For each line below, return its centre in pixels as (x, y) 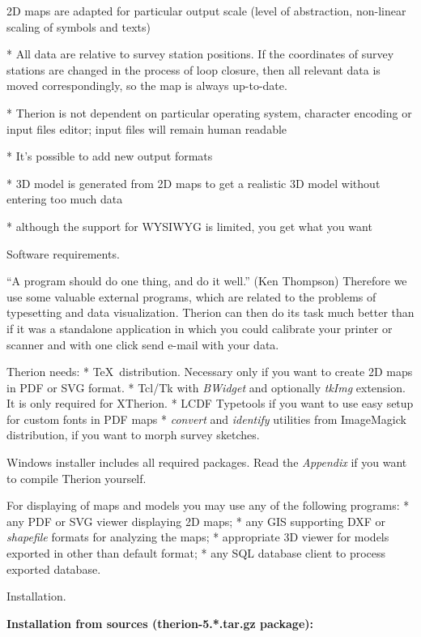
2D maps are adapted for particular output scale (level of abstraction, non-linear (206, 11)
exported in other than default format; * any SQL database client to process (196, 553)
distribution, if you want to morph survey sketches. (133, 435)
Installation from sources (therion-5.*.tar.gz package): (160, 623)
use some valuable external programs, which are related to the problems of (191, 296)
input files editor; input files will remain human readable (147, 128)
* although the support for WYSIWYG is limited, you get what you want (189, 226)
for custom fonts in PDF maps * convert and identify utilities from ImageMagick (206, 419)
